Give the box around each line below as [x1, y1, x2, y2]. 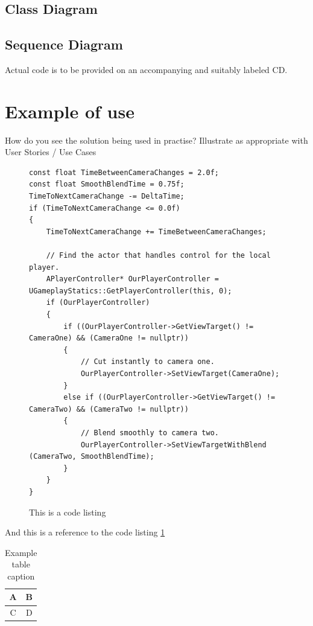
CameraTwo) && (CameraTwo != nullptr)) [29, 404, 189, 414]
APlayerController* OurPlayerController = [46, 275, 219, 284]
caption [7, 569, 35, 582]
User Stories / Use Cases [5, 145, 96, 158]
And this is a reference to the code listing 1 [5, 526, 165, 538]
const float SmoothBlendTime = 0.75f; [29, 180, 185, 189]
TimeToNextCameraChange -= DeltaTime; [29, 192, 185, 201]
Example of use [5, 98, 134, 123]
